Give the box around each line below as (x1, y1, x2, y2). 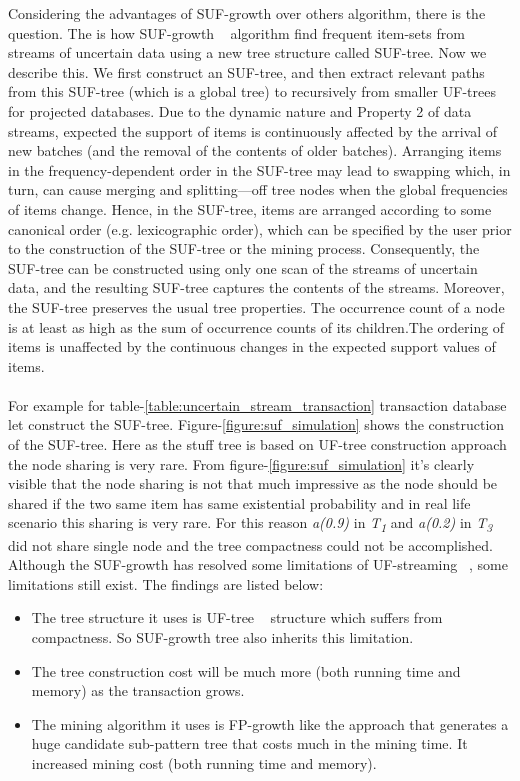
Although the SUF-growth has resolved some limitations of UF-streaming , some (8, 554, 508, 575)
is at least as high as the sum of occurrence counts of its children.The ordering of (8, 316, 505, 337)
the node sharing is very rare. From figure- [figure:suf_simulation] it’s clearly (8, 453, 475, 474)
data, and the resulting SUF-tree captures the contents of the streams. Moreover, (8, 277, 505, 298)
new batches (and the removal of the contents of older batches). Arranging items (8, 140, 502, 161)
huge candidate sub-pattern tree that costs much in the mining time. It (31, 733, 468, 754)
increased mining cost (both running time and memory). (31, 752, 377, 773)
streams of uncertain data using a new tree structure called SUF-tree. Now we (8, 42, 487, 63)
